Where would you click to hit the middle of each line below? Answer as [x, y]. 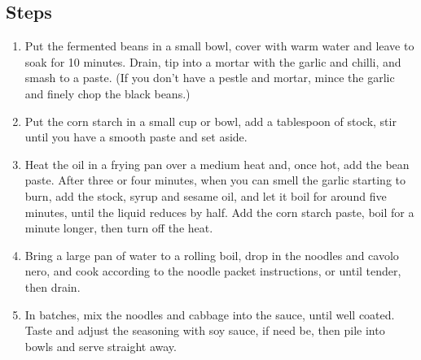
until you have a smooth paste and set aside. [136, 137]
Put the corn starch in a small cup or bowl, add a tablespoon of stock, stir [210, 121]
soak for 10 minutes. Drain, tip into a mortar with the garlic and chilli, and [213, 61]
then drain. [53, 286]
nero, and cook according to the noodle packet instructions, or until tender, [213, 271]
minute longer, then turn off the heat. [119, 228]
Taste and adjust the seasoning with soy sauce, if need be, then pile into [205, 330]
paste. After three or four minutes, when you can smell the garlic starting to [215, 180]
